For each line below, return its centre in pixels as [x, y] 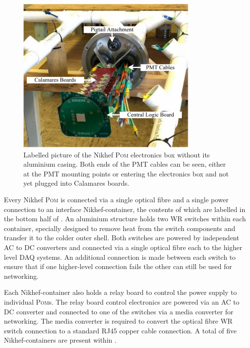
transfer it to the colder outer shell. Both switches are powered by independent [122, 238]
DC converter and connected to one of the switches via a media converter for [119, 311]
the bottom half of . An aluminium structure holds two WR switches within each [125, 219]
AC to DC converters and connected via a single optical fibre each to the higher [123, 247]
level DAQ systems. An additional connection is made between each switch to [120, 257]
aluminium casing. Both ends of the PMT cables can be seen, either [125, 164]
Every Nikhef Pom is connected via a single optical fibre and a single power [116, 200]
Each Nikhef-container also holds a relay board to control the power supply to [120, 292]
